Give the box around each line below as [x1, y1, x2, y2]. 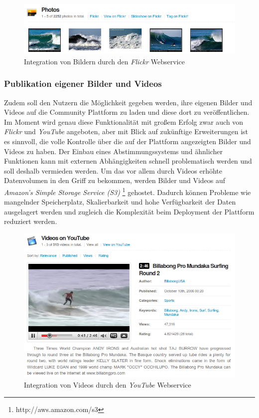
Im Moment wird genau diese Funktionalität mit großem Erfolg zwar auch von [4, 116, 244, 127]
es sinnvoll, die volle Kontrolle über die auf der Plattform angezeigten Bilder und [4, 136, 251, 147]
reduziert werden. [4, 216, 57, 226]
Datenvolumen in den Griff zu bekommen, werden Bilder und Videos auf [4, 175, 226, 186]
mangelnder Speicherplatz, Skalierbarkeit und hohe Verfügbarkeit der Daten [4, 197, 236, 207]
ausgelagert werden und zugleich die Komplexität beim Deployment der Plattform [4, 206, 255, 216]
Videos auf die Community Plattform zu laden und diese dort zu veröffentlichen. [4, 107, 250, 117]
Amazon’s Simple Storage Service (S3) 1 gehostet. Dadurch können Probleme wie [4, 186, 251, 197]
